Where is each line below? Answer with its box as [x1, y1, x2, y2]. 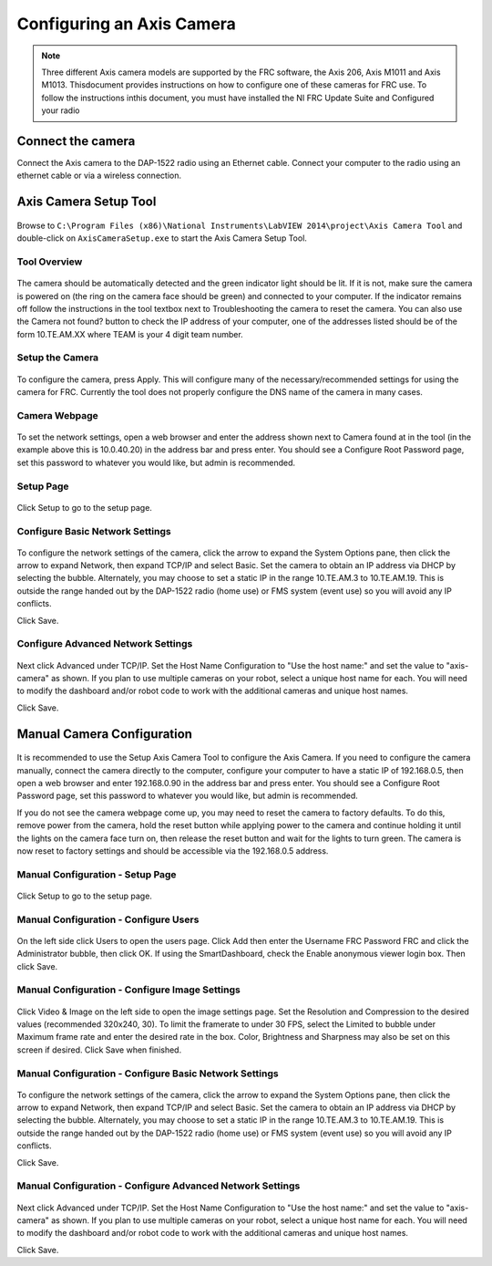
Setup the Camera [16, 351, 99, 364]
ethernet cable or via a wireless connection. [16, 170, 182, 182]
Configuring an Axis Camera [16, 14, 237, 34]
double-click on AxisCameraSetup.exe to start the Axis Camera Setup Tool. [16, 233, 307, 244]
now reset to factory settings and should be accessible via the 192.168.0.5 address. [16, 845, 329, 856]
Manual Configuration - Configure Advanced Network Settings [16, 1179, 301, 1192]
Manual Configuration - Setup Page [16, 867, 177, 880]
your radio [41, 105, 80, 116]
